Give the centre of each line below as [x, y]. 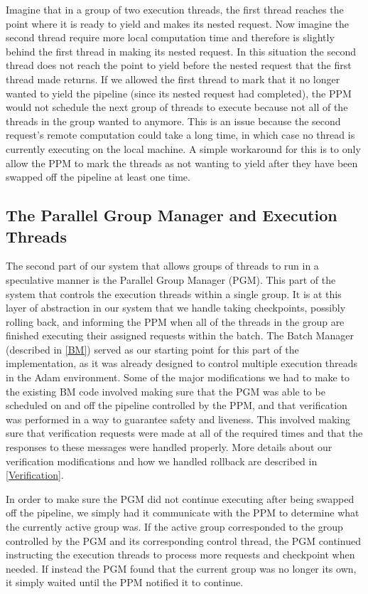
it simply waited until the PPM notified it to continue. [125, 582]
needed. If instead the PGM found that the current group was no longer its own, [181, 568]
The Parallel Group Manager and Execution [172, 215]
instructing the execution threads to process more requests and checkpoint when [180, 555]
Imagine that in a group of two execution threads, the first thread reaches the [175, 9]
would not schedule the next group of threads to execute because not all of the [177, 107]
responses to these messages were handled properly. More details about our [169, 447]
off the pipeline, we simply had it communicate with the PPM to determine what [183, 513]
